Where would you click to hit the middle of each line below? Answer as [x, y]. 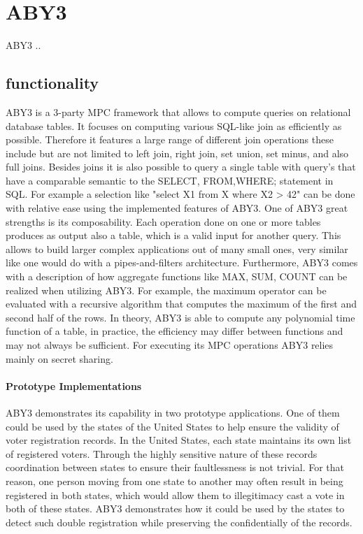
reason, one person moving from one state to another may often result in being [175, 481]
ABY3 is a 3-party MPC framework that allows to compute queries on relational [178, 111]
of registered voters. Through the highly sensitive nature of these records [162, 453]
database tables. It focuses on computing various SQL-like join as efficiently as [174, 125]
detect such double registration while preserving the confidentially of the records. [179, 522]
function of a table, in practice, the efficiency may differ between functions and [175, 331]
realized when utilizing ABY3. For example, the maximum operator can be [166, 290]
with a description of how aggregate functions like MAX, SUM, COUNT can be [177, 276]
